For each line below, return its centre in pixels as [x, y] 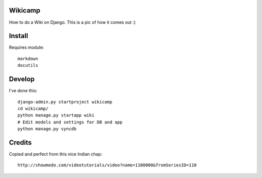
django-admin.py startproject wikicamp [65, 102]
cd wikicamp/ [33, 108]
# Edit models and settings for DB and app [70, 122]
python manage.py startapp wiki [56, 115]
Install [19, 36]
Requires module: [26, 47]
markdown [28, 59]
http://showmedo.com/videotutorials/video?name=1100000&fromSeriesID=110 [107, 165]
